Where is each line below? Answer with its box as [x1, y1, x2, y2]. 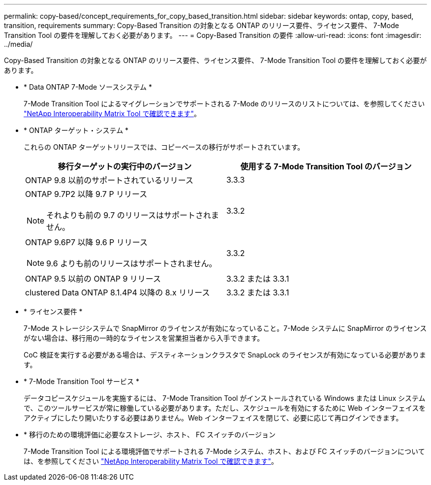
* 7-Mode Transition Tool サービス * [24, 377, 140, 386]
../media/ [4, 40, 33, 48]
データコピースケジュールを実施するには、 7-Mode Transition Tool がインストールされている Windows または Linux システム [24, 394, 426, 402]
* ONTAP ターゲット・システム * [24, 126, 129, 134]
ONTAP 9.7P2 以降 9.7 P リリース [25, 189, 148, 199]
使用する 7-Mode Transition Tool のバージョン [240, 162, 412, 171]
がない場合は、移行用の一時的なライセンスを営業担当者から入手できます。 [24, 334, 264, 342]
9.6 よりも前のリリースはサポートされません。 [46, 259, 217, 268]
